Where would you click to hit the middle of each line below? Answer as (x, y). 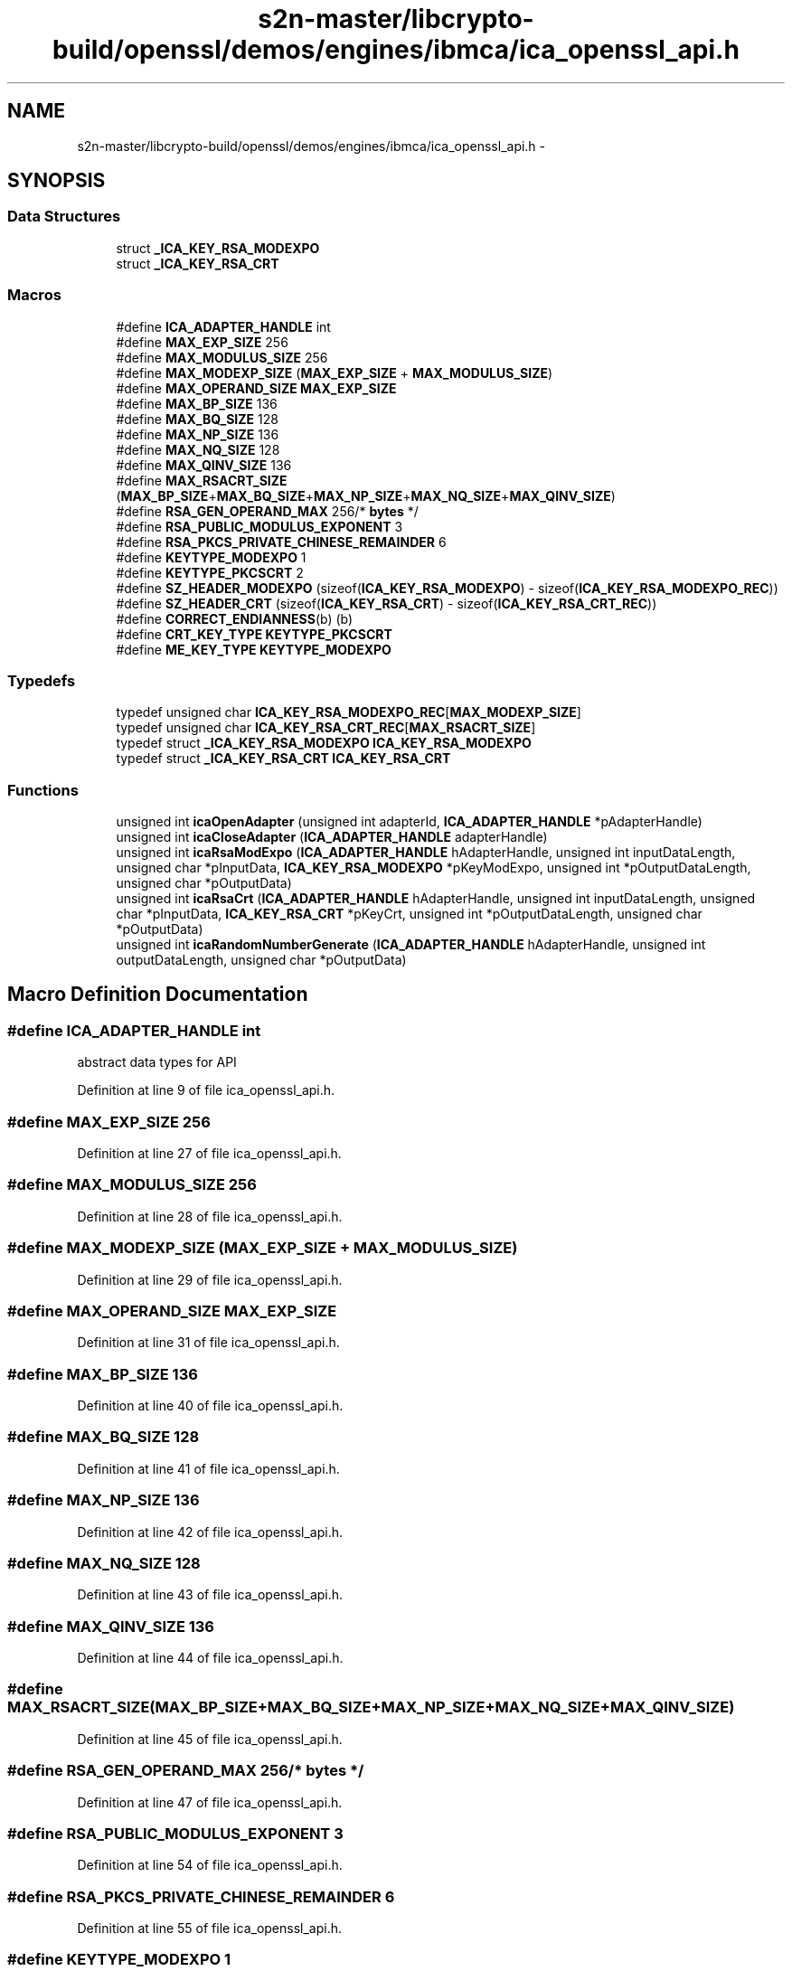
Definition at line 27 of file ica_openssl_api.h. (209, 1154)
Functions (43, 790)
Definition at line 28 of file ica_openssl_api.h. (210, 1216)
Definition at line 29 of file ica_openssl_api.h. (210, 1279)
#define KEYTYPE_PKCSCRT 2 (210, 572)
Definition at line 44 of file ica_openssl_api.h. (210, 1658)
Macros (34, 295)
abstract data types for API (157, 1062)
